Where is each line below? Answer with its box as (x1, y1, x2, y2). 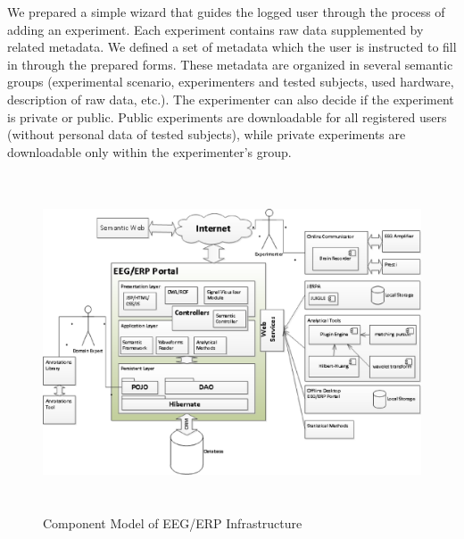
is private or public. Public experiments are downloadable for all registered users (7, 107, 447, 126)
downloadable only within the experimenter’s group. (7, 142, 292, 161)
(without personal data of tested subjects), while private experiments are (7, 125, 406, 144)
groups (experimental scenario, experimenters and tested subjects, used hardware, (7, 72, 454, 91)
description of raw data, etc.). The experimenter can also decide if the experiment (7, 89, 454, 108)
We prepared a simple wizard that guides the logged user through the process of (7, 3, 445, 21)
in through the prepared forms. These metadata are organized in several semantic (7, 54, 453, 73)
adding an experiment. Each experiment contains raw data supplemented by (7, 20, 424, 38)
